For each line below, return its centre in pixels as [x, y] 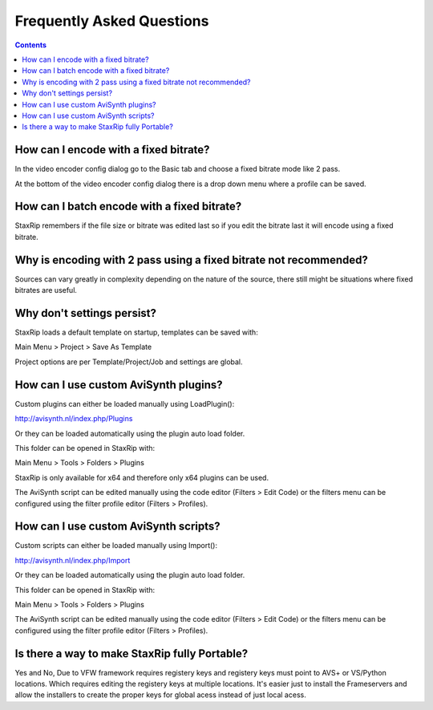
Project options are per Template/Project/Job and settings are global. [129, 362]
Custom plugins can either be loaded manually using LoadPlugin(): [125, 404]
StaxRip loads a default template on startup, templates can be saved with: [136, 332]
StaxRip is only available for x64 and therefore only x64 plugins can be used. [142, 477]
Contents [31, 45]
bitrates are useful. [46, 290]
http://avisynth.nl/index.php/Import [73, 560]
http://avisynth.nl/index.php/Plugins [74, 419]
